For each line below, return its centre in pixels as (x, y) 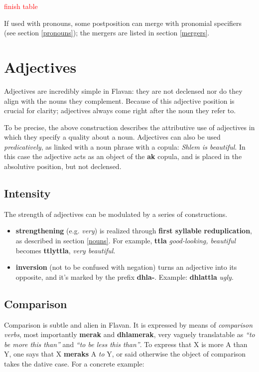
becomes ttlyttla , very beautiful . (65, 250)
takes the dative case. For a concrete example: (74, 364)
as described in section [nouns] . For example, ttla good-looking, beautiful (126, 241)
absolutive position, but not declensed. (63, 166)
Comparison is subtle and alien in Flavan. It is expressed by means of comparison (129, 324)
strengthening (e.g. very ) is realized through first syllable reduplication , (134, 231)
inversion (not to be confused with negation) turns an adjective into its (126, 267)
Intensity (27, 193)
